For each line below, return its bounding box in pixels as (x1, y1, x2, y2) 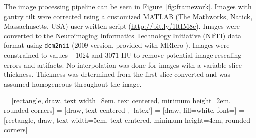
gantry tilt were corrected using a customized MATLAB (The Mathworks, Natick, (4, 11, 253, 21)
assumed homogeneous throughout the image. (4, 78, 142, 89)
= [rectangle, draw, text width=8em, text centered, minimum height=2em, (4, 95, 231, 105)
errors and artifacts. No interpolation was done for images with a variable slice (4, 59, 242, 69)
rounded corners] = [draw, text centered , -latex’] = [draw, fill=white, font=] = (4, 105, 245, 115)
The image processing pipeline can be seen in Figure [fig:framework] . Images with (4, 1, 252, 11)
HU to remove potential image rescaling (121, 50, 242, 60)
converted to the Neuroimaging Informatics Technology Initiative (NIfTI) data (4, 30, 242, 40)
